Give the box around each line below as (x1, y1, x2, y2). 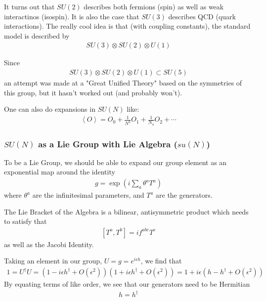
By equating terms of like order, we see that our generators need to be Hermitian (4, 279, 250, 289)
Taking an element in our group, (4, 256, 102, 266)
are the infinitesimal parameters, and (32, 190, 144, 200)
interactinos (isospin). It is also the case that (4, 11, 139, 21)
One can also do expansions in (4, 104, 95, 114)
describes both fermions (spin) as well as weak (84, 1, 224, 11)
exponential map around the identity (4, 167, 115, 177)
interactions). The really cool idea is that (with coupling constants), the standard (4, 21, 251, 31)
